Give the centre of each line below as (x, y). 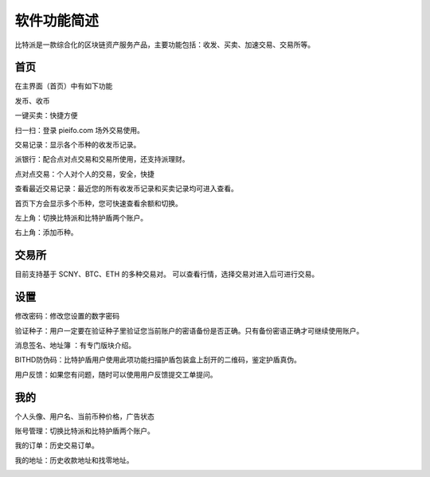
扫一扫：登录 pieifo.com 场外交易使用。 (80, 130)
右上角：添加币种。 (46, 233)
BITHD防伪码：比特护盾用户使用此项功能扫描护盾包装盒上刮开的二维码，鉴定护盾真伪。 (158, 360)
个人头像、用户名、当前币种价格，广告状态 (84, 416)
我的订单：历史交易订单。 (57, 445)
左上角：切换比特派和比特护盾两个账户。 (81, 217)
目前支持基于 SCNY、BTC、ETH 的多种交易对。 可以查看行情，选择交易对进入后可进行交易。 (167, 274)
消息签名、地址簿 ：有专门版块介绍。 (75, 345)
